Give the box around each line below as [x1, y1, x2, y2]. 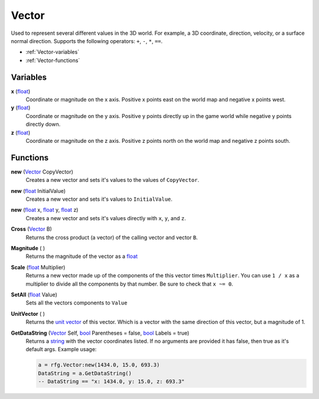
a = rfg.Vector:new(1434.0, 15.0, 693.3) [38, 362, 160, 368]
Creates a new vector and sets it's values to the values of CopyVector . [25, 176, 200, 184]
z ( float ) [11, 129, 31, 136]
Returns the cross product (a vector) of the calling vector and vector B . [25, 234, 198, 241]
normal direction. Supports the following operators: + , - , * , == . [11, 37, 163, 44]
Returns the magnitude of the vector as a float [25, 253, 138, 260]
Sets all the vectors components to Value [25, 299, 128, 306]
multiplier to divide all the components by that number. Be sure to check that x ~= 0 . [25, 280, 233, 287]
